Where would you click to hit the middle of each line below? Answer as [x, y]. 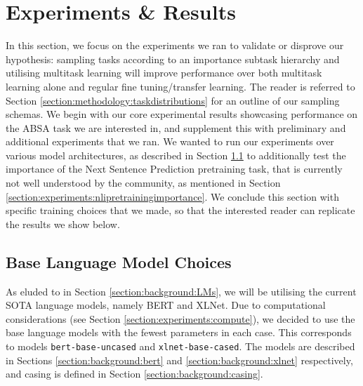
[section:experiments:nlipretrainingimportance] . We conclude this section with [172, 196]
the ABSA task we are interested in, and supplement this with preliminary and [176, 127]
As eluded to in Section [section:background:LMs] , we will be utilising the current [181, 291]
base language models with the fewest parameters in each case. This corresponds [179, 332]
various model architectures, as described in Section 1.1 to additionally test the [176, 155]
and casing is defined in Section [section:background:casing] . [134, 374]
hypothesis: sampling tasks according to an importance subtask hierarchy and [173, 59]
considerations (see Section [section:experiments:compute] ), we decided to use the [180, 318]
